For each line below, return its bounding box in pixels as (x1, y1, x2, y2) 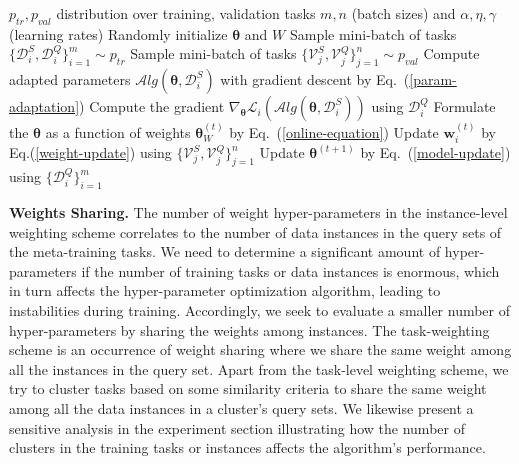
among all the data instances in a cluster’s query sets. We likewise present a (9, 397, 474, 418)
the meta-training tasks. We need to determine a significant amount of (9, 241, 441, 262)
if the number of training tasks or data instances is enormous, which (81, 260, 500, 281)
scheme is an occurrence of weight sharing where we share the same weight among (9, 339, 512, 360)
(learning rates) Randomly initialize (9, 23, 228, 44)
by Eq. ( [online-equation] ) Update (229, 122, 439, 142)
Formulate (433, 96, 496, 117)
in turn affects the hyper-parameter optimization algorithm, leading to (9, 280, 441, 301)
